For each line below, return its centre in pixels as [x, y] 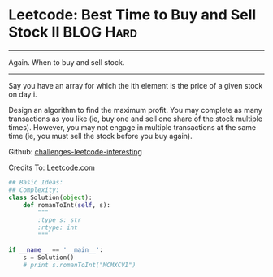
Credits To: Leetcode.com [52, 167]
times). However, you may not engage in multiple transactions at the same [132, 127]
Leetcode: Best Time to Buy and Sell [132, 15]
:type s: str [60, 220]
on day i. [23, 94]
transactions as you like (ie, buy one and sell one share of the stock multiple [135, 119]
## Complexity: [34, 190]
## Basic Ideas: [36, 182]
